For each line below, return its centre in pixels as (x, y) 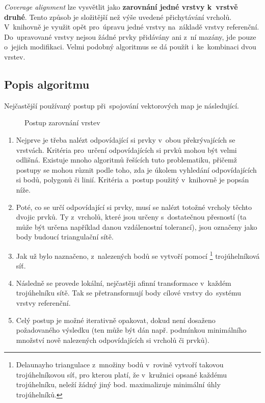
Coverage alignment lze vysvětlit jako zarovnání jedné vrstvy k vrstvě (121, 7)
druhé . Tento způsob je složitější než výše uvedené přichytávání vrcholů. (118, 17)
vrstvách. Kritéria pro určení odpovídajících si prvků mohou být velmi (126, 150)
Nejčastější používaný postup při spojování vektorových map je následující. (122, 105)
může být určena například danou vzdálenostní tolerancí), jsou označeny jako (137, 226)
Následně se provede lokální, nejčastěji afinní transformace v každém (124, 283)
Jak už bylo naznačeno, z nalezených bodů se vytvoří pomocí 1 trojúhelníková (138, 255)
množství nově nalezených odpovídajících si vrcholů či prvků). (113, 340)
